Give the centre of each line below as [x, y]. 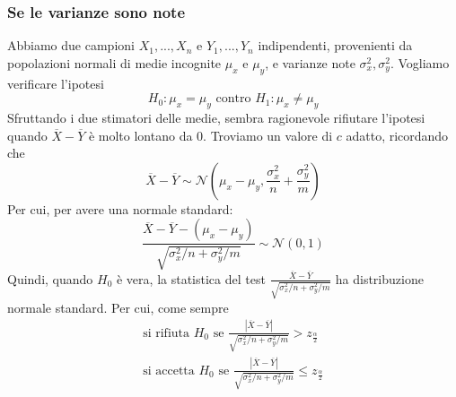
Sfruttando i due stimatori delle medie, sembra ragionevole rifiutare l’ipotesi [216, 117]
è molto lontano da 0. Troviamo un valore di [210, 135]
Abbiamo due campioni [71, 45]
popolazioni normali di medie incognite [114, 62]
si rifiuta [167, 333]
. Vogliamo [420, 62]
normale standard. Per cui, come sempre [118, 307]
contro [233, 99]
